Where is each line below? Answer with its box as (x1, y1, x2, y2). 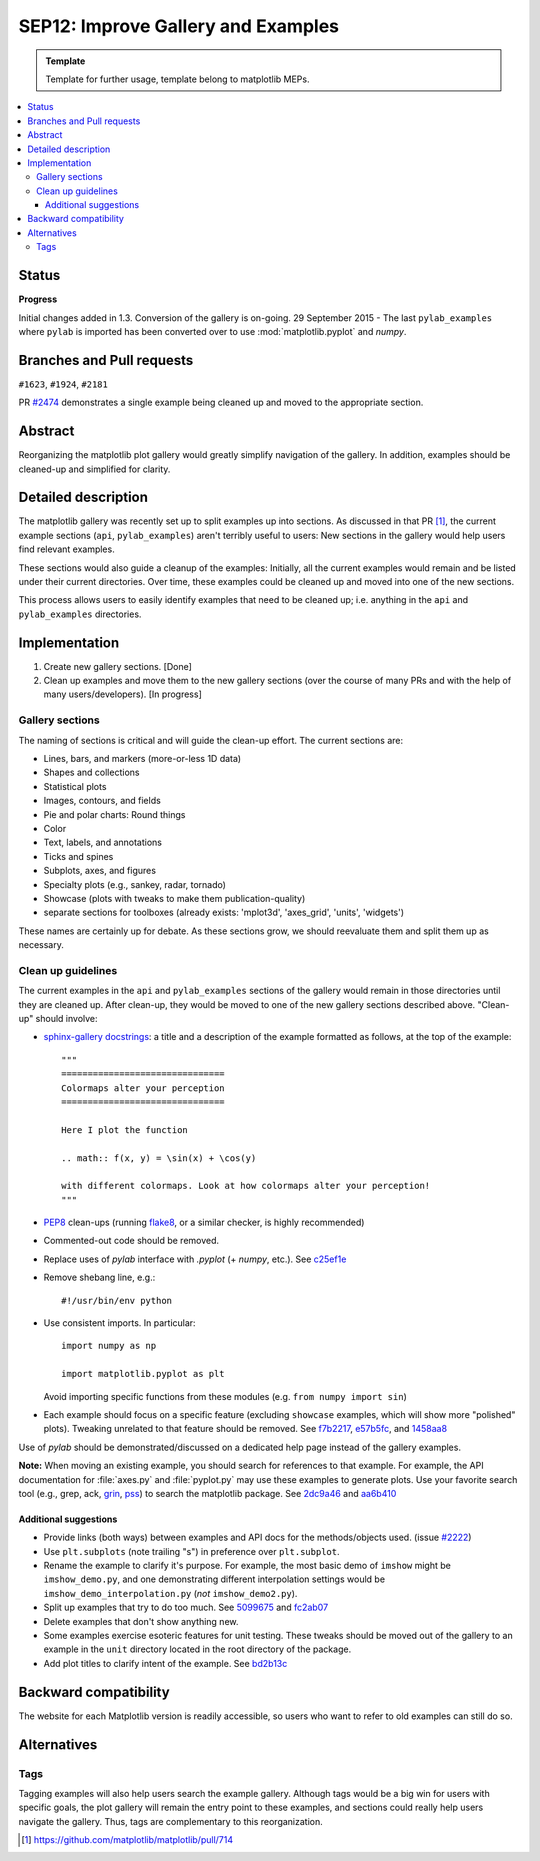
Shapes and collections (43, 766, 140, 779)
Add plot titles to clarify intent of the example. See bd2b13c (43, 1657, 288, 1669)
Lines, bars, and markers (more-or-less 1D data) (43, 752, 242, 764)
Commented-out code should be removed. (43, 1235, 220, 1247)
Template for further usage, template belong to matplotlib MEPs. (45, 73, 310, 85)
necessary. (18, 939, 65, 951)
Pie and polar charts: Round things (43, 808, 186, 820)
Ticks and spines (43, 850, 114, 862)
